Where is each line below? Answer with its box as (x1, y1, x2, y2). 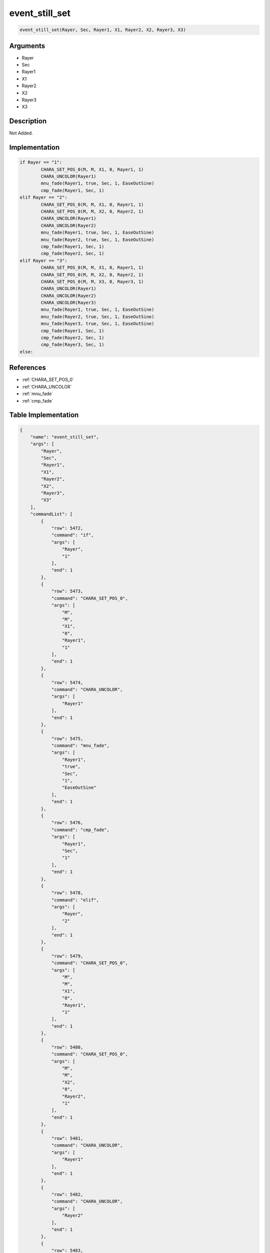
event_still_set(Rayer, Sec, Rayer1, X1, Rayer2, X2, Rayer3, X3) (19, 27, 186, 33)
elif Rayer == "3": (19, 258, 67, 263)
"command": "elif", (51, 897, 99, 903)
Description (9, 117, 47, 125)
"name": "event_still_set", (30, 434, 99, 440)
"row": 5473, (51, 588, 83, 594)
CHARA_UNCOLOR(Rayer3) (40, 300, 97, 306)
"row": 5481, (51, 1135, 83, 1141)
